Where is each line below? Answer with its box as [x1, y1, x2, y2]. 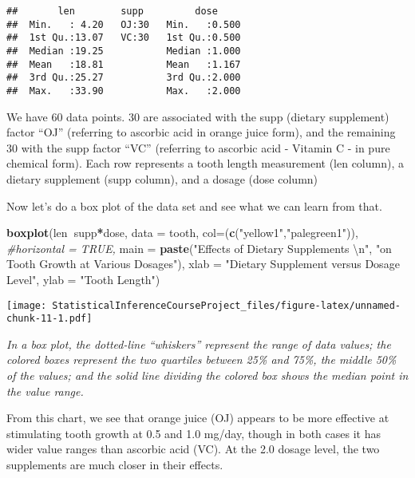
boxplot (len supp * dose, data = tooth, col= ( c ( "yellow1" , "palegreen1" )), [6, 224, 358, 241]
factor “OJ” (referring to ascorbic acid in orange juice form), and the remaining [6, 124, 396, 140]
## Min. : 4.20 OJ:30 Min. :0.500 [6, 18, 241, 30]
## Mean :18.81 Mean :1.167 [6, 58, 241, 70]
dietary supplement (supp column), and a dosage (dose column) [6, 170, 318, 187]
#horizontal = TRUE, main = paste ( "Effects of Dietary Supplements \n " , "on [6, 239, 392, 256]
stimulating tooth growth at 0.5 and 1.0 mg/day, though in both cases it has [6, 425, 381, 441]
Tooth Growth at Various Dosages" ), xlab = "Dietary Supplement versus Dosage [6, 255, 400, 272]
